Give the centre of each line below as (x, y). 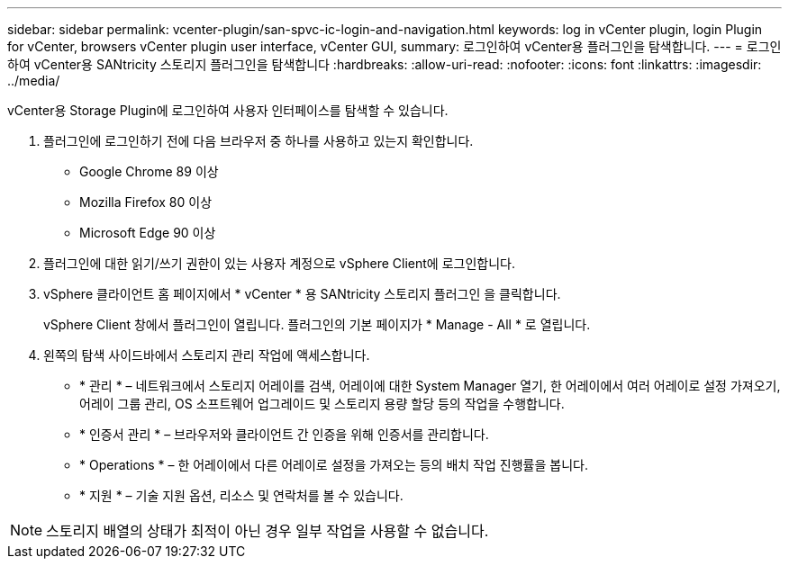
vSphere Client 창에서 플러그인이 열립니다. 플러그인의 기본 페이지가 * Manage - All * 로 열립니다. (317, 324)
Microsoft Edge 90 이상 (148, 233)
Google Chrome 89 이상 (149, 171)
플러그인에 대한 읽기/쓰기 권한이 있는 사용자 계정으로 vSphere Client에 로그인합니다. (279, 263)
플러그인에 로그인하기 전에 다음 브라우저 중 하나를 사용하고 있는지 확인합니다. (258, 141)
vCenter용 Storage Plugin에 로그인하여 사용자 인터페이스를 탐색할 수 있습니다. (228, 110)
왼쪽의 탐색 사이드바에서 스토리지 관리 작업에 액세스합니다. (207, 355)
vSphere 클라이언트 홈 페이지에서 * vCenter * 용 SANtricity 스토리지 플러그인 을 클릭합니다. (302, 294)
